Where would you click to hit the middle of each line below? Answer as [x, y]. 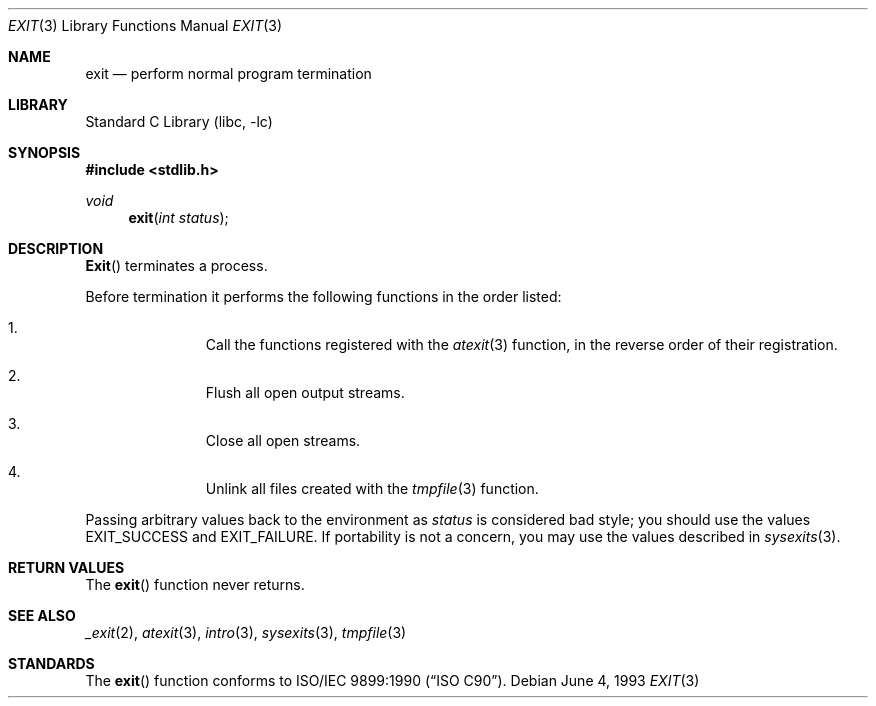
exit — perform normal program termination [228, 73]
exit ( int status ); [178, 217]
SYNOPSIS [44, 152]
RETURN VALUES [66, 567]
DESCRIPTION [56, 248]
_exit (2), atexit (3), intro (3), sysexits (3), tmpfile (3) [246, 632]
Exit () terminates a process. [176, 265]
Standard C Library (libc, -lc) [179, 121]
